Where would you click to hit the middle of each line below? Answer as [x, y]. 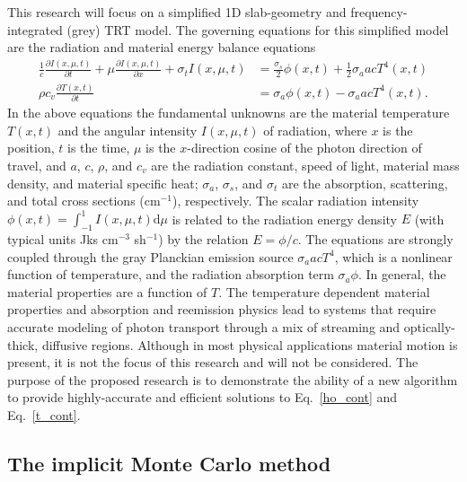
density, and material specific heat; [103, 183]
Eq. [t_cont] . [44, 415]
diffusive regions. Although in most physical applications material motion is [250, 344]
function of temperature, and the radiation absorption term [171, 274]
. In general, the [402, 274]
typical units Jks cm [63, 239]
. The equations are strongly [375, 239]
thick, [23, 344]
